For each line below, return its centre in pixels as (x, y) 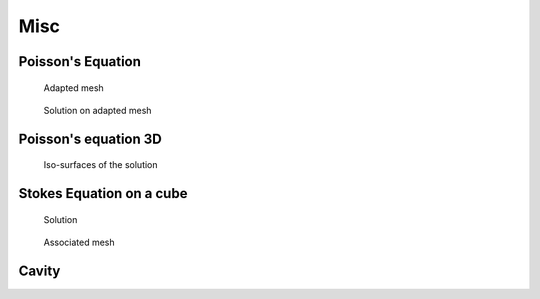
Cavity (39, 270)
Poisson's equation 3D (90, 138)
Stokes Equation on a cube (103, 193)
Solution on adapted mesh (97, 110)
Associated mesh (79, 242)
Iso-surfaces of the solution (101, 165)
